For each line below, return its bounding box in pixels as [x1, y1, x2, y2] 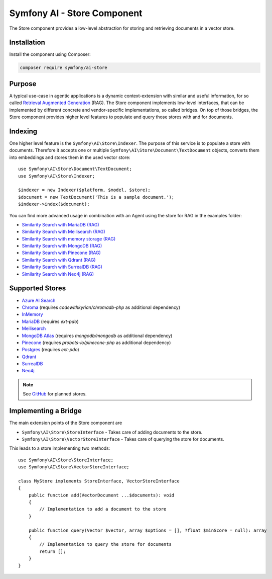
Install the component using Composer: [9, 51, 91, 57]
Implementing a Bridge [9, 406, 82, 415]
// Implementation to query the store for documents [39, 541, 172, 547]
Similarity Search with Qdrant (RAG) [22, 257, 96, 263]
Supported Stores [9, 284, 66, 293]
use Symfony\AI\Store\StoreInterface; [18, 457, 114, 463]
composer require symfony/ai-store [20, 65, 107, 70]
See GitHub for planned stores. [23, 391, 87, 397]
